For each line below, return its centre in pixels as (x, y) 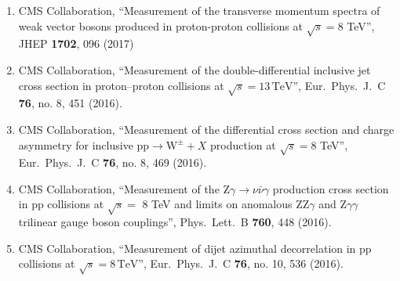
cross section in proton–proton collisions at (121, 85)
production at (243, 144)
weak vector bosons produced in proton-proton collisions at (160, 25)
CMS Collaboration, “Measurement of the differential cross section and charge (206, 129)
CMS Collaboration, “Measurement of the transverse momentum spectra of (199, 10)
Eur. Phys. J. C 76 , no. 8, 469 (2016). (113, 162)
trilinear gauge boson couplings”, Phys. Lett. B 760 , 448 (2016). (175, 222)
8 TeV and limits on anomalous (217, 204)
